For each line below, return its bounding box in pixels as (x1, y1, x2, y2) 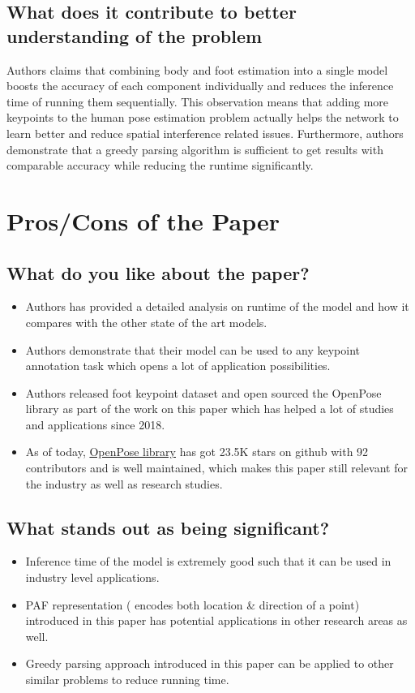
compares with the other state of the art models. (25, 313, 267, 330)
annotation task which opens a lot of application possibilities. (25, 357, 331, 374)
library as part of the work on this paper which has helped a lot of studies (25, 400, 394, 417)
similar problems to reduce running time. (25, 671, 229, 688)
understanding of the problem (6, 23, 263, 48)
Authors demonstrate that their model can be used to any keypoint (25, 341, 360, 358)
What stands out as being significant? (6, 514, 330, 540)
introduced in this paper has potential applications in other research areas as (25, 612, 408, 629)
